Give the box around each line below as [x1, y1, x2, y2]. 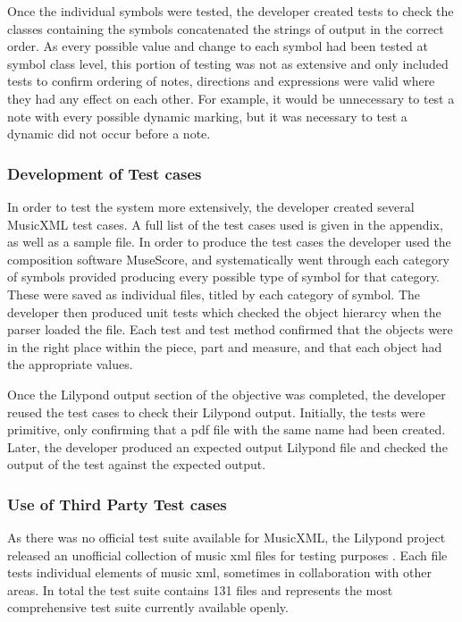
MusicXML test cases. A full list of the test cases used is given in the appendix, [7, 214, 443, 233]
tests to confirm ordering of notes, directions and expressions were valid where [7, 71, 435, 90]
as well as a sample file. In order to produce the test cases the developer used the [7, 232, 451, 251]
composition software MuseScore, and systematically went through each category [7, 249, 449, 268]
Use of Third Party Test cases [7, 492, 227, 515]
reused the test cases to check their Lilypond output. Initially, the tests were [7, 402, 425, 421]
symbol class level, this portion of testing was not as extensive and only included [7, 54, 449, 72]
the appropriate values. [7, 355, 133, 374]
